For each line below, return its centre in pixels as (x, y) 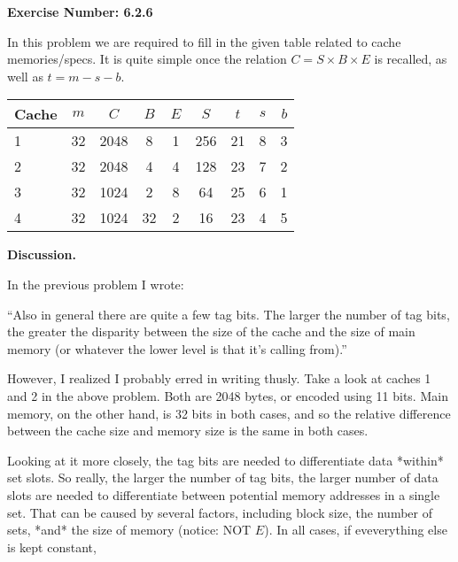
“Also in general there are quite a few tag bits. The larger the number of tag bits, (229, 314)
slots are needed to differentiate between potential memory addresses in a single (224, 494)
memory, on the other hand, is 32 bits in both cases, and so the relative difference (229, 413)
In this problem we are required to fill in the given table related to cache (204, 41)
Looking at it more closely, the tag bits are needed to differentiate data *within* (225, 460)
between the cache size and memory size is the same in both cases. (188, 431)
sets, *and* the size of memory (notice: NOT (129, 530)
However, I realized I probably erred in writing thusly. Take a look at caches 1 (219, 378)
